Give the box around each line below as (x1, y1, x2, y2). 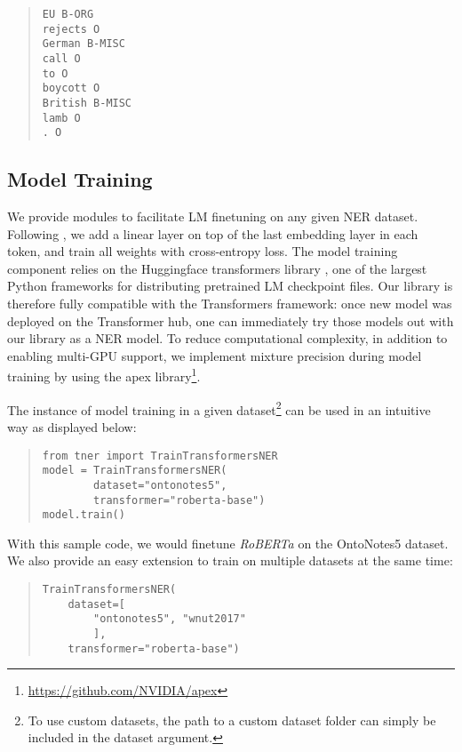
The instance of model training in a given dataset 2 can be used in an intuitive (7, 397, 431, 419)
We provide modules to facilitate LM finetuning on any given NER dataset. (7, 207, 418, 226)
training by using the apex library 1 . (7, 364, 201, 386)
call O (42, 52, 81, 65)
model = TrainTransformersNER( (42, 464, 227, 477)
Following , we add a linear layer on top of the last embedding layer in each (7, 224, 418, 243)
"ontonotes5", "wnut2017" (93, 612, 246, 626)
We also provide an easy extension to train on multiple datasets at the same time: (7, 551, 453, 570)
